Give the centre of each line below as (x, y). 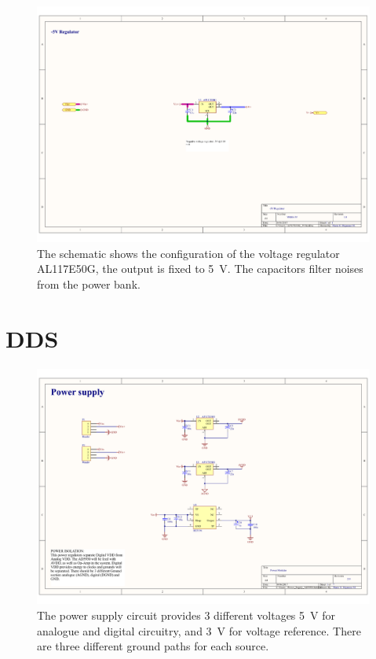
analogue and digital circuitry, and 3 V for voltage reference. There (199, 630)
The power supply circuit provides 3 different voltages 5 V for (186, 615)
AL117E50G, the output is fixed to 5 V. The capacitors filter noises (200, 269)
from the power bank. (89, 283)
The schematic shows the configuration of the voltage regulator (188, 253)
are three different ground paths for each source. (153, 646)
